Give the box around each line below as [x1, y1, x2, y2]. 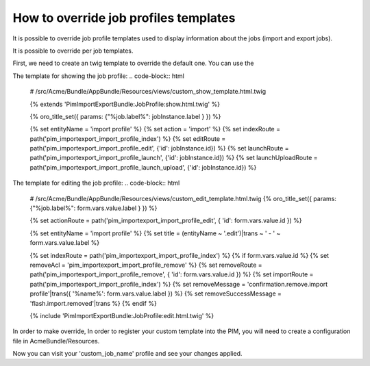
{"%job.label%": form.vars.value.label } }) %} [29, 204, 158, 212]
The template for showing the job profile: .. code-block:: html [12, 72, 184, 80]
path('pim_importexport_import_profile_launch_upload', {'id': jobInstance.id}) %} [29, 163, 257, 171]
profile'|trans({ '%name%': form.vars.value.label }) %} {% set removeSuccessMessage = [29, 289, 282, 298]
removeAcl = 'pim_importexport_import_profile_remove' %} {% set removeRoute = [29, 261, 263, 269]
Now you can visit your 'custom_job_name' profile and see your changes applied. [12, 350, 243, 358]
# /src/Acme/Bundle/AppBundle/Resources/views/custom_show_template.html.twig [29, 88, 267, 96]
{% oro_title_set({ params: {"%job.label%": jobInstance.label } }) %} [29, 112, 221, 120]
